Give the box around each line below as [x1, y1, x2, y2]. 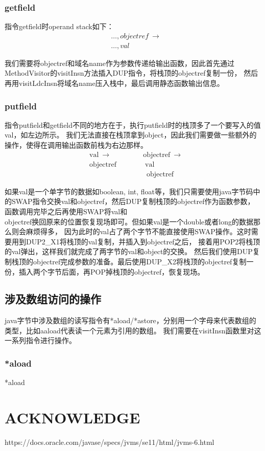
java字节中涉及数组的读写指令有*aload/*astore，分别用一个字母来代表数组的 [5, 315, 256, 326]
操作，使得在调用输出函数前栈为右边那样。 [5, 140, 148, 150]
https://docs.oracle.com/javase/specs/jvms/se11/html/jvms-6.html [5, 437, 214, 447]
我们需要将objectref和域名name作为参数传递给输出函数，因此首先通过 [5, 57, 234, 68]
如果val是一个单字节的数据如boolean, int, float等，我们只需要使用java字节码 [5, 186, 253, 196]
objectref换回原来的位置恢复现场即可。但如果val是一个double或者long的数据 [5, 216, 253, 227]
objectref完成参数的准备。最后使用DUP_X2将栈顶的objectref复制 [33, 256, 247, 266]
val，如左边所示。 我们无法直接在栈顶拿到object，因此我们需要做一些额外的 [5, 129, 257, 140]
